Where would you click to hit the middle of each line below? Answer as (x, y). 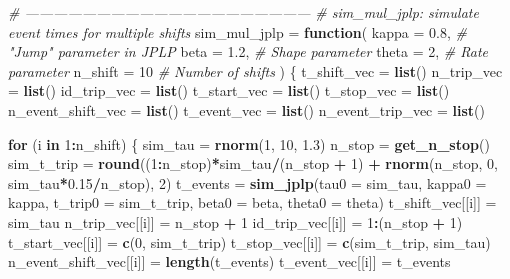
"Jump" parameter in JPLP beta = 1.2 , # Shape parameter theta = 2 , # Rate (248, 51)
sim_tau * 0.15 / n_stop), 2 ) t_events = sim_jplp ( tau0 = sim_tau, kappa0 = (247, 182)
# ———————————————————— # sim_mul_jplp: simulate (243, 12)
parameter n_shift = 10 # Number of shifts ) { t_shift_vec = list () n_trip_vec (255, 70)
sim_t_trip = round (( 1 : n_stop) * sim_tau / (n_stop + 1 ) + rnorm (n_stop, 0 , (253, 163)
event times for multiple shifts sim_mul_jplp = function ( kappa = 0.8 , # (237, 31)
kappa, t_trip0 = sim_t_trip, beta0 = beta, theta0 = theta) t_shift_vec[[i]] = (252, 202)
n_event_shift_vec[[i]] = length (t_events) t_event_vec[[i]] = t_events (229, 261)
